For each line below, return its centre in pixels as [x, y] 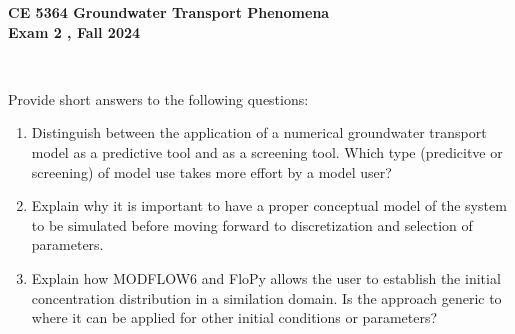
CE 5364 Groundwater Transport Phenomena [169, 12]
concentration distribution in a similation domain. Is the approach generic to [266, 297]
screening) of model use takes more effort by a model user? [211, 171]
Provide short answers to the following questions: [158, 98]
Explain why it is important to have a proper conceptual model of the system [269, 205]
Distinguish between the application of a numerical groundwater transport [259, 132]
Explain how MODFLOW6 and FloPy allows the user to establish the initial [266, 277]
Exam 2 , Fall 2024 [74, 31]
